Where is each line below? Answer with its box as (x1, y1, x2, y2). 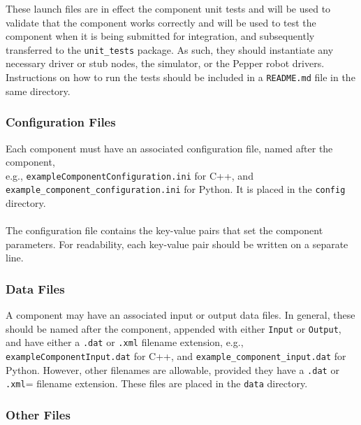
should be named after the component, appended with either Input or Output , (6, 321, 341, 336)
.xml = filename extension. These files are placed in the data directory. (6, 376, 308, 391)
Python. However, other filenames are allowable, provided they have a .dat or (6, 362, 339, 377)
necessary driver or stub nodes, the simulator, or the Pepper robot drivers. (6, 56, 325, 71)
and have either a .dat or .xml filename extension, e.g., (6, 335, 244, 350)
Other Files (6, 405, 71, 423)
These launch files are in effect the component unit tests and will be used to (6, 1, 331, 15)
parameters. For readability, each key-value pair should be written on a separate (6, 236, 348, 251)
